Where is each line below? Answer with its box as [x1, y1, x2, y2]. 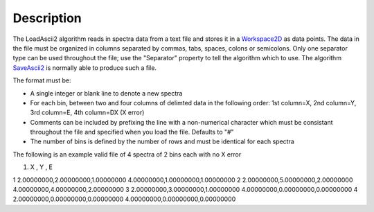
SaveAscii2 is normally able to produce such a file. [12, 63, 157, 72]
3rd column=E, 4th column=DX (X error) [30, 108, 145, 117]
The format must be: [12, 76, 71, 85]
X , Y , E [30, 163, 53, 171]
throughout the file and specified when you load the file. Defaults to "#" [30, 128, 235, 136]
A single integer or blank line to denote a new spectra [30, 89, 183, 97]
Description [12, 10, 82, 26]
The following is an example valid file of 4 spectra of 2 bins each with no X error [12, 150, 242, 159]
